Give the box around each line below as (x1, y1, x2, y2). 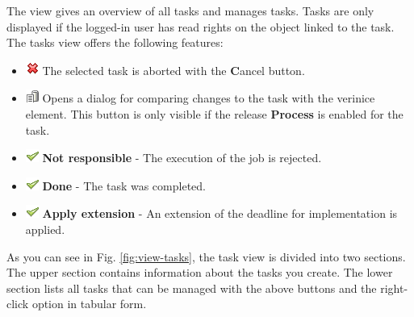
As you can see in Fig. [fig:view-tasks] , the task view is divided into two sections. (6, 248, 406, 265)
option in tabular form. (31, 295, 147, 312)
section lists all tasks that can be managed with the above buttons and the (6, 279, 377, 296)
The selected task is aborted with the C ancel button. (42, 61, 305, 78)
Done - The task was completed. (42, 177, 206, 194)
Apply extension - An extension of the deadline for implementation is (42, 205, 398, 222)
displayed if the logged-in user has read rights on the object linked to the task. (6, 18, 395, 35)
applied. (25, 220, 65, 237)
